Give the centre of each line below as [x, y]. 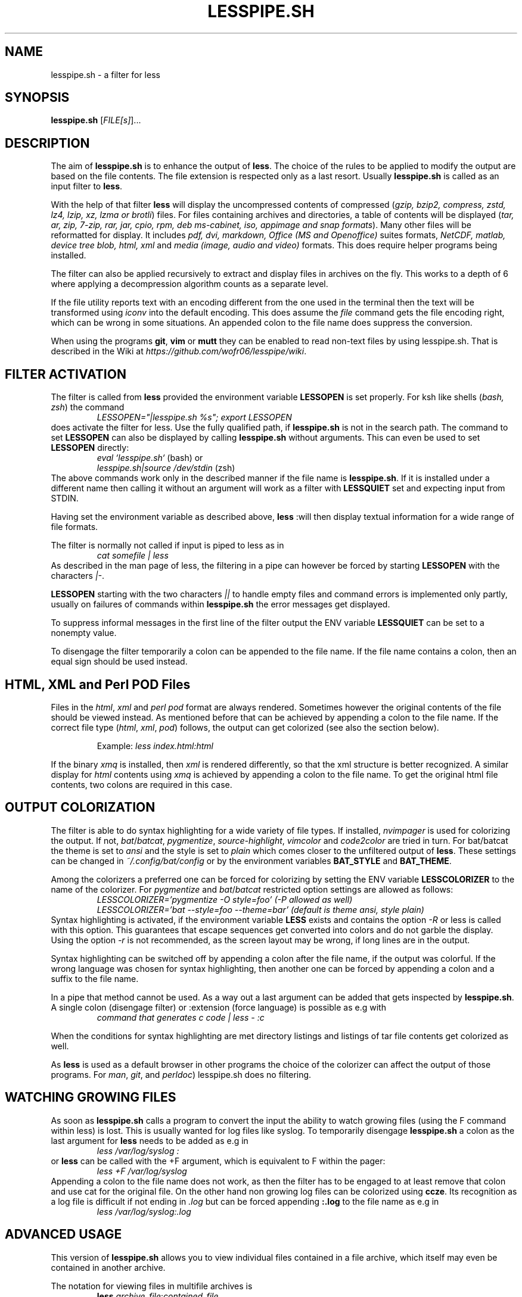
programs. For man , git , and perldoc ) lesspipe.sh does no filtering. [181, 1074]
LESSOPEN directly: [90, 448]
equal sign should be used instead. [119, 662]
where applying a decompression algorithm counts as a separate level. [189, 284]
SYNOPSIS [37, 98]
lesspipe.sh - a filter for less [105, 74]
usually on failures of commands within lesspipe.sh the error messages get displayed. [220, 604]
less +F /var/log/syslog [142, 1171]
